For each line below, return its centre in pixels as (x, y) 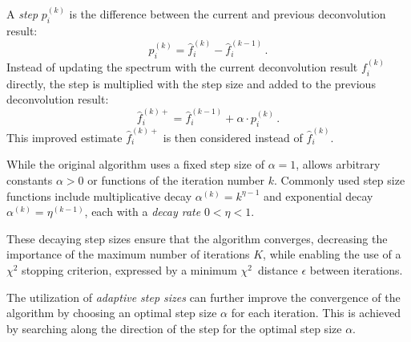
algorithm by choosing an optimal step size (112, 313)
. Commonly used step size (339, 180)
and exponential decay (318, 195)
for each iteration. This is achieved (316, 313)
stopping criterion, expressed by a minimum (129, 269)
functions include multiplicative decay (99, 195)
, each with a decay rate (143, 212)
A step (22, 14)
